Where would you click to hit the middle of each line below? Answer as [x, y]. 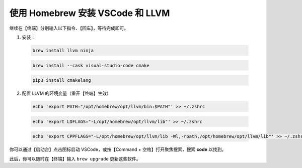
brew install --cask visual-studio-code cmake [91, 65]
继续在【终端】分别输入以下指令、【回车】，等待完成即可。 [69, 28]
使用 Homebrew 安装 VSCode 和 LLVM [90, 13]
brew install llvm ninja [63, 50]
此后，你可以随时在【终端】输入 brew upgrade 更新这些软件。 [75, 158]
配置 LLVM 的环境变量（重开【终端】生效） [67, 93]
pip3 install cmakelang [62, 80]
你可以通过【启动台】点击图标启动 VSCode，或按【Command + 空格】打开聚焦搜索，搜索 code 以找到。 [118, 149]
